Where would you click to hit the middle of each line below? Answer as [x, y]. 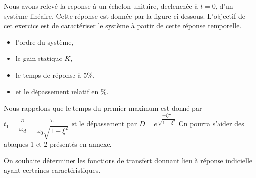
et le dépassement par [104, 124]
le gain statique [39, 58]
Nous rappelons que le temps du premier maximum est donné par [103, 108]
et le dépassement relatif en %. [62, 91]
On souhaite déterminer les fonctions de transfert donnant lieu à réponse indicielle [128, 160]
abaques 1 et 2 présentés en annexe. [58, 144]
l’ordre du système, [44, 42]
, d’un [224, 6]
